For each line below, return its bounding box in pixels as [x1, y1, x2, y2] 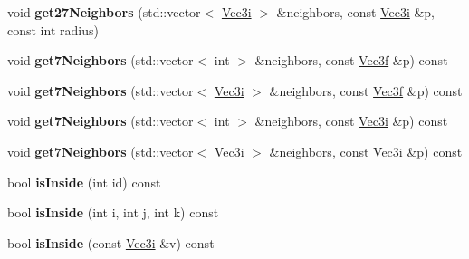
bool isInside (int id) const [7, 172, 161, 191]
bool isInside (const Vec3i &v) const [7, 233, 215, 252]
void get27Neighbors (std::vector [7, 3, 201, 21]
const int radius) [7, 20, 99, 39]
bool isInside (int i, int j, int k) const [7, 203, 219, 222]
